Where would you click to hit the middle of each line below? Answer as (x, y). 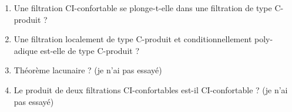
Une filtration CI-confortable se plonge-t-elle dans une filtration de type (143, 8)
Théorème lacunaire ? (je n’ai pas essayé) (88, 70)
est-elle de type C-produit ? (90, 50)
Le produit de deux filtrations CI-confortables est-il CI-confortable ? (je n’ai (151, 89)
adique (26, 50)
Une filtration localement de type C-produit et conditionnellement (133, 39)
